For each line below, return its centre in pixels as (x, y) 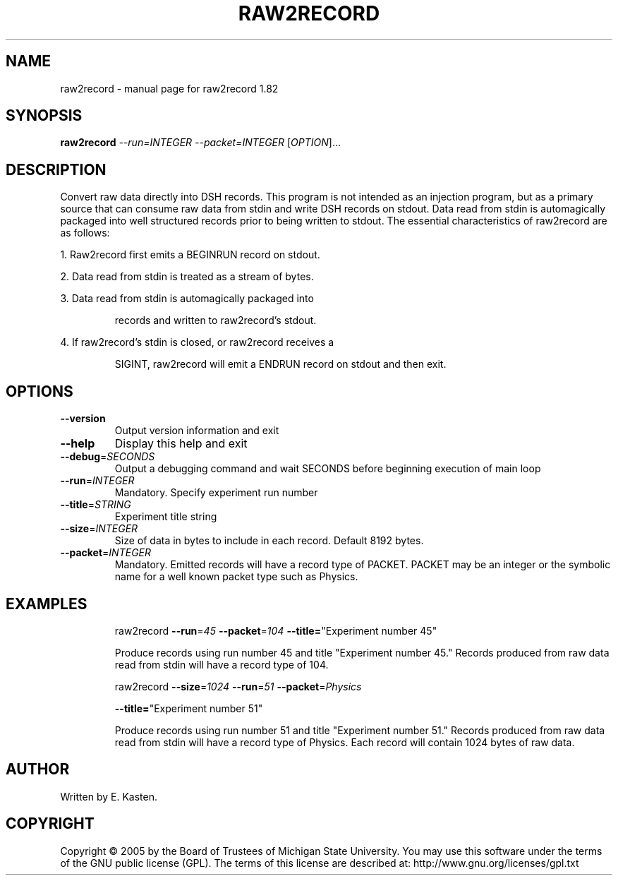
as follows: (85, 233)
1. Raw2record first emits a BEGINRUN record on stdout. (190, 255)
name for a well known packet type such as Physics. (236, 577)
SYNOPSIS (44, 116)
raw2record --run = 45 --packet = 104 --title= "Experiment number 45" (276, 630)
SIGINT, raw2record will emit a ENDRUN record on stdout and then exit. (280, 364)
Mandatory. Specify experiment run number (216, 493)
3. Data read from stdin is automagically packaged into (187, 299)
